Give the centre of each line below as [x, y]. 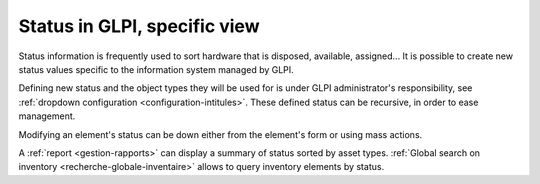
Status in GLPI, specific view [139, 26]
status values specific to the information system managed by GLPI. [156, 69]
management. [47, 116]
